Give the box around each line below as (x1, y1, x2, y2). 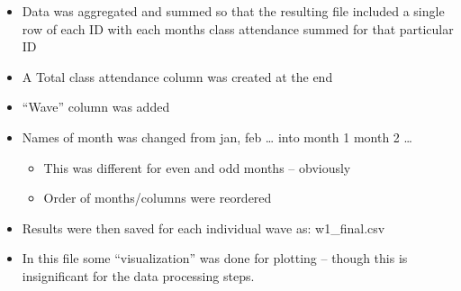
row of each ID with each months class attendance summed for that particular (22, 19, 454, 38)
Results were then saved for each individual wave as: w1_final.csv (22, 218, 385, 237)
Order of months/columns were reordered (43, 188, 272, 207)
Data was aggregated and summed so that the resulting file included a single (22, 2, 445, 20)
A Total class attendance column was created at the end (22, 67, 333, 86)
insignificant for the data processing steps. (22, 266, 255, 285)
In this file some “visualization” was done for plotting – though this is (22, 249, 408, 268)
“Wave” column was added (22, 97, 170, 116)
